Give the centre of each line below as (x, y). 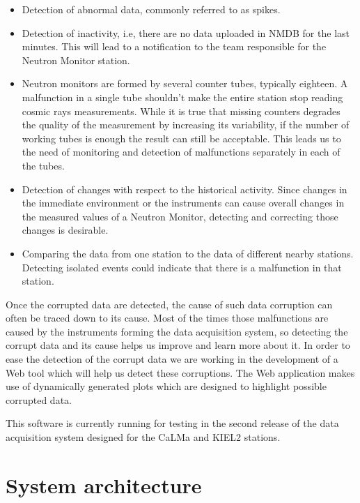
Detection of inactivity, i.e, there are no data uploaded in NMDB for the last (186, 32)
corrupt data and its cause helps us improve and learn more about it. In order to (178, 345)
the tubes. (43, 165)
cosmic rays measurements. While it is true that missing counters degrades (181, 111)
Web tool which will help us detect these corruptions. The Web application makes (180, 372)
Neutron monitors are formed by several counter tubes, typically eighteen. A (185, 83)
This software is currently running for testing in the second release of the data (172, 423)
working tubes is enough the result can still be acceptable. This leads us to (181, 138)
